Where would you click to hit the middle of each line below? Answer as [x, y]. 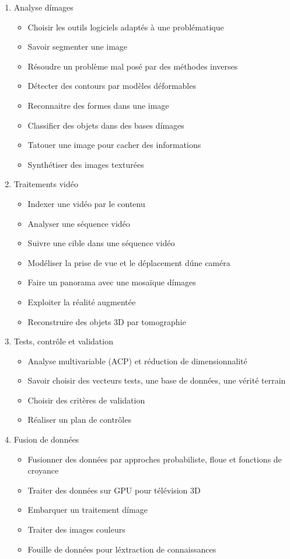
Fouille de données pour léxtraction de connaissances [122, 549]
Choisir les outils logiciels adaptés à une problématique [126, 27]
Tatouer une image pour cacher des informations [114, 145]
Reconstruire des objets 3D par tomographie [107, 321]
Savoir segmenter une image [78, 46]
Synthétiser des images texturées [86, 164]
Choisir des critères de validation [86, 400]
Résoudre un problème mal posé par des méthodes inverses [133, 66]
